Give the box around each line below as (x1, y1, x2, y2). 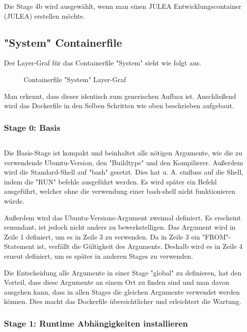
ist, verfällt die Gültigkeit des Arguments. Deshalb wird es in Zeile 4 (37, 241, 243, 251)
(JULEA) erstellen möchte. (4, 10, 85, 21)
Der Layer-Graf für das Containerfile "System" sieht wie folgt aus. (4, 58, 201, 68)
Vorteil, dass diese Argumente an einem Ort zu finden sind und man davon (4, 277, 229, 287)
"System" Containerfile (4, 34, 122, 50)
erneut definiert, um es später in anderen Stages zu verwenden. (4, 250, 193, 261)
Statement (4, 241, 35, 251)
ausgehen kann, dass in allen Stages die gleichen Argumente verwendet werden (4, 286, 240, 297)
